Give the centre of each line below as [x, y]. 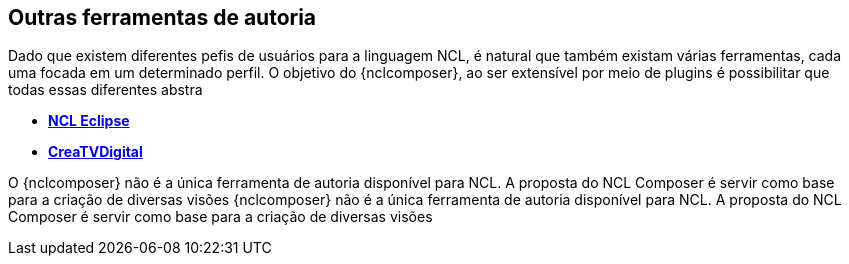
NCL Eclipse [89, 121]
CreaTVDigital [95, 152]
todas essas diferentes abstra [105, 90]
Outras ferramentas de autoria [162, 17]
